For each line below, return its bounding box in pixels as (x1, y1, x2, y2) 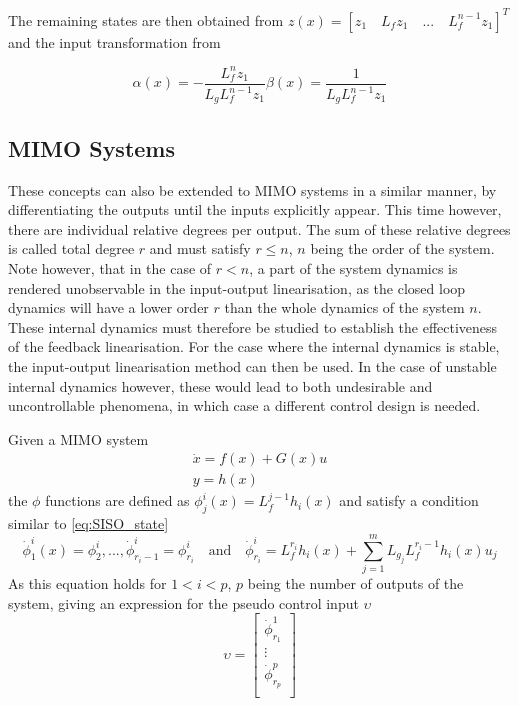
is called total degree (8, 238, 135, 259)
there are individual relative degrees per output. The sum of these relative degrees (8, 218, 511, 239)
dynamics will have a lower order (8, 297, 209, 318)
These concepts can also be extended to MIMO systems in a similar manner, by (8, 179, 497, 200)
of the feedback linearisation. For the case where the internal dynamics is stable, (8, 336, 500, 357)
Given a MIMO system (8, 428, 149, 449)
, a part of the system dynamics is (249, 258, 458, 279)
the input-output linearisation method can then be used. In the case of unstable (8, 356, 497, 376)
